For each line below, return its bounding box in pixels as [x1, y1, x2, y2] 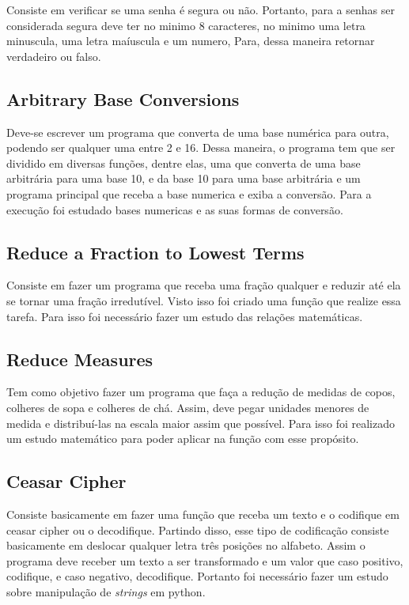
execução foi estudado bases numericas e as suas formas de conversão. [6, 201, 343, 217]
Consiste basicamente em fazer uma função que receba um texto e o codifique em [6, 505, 400, 522]
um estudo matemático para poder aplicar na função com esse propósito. [6, 430, 359, 447]
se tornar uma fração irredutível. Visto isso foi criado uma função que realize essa [6, 292, 401, 308]
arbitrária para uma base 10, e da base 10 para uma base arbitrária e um [6, 170, 361, 187]
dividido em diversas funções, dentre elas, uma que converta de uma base [6, 154, 361, 171]
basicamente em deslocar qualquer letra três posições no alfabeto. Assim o [6, 537, 365, 554]
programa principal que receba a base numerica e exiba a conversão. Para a [6, 185, 372, 202]
